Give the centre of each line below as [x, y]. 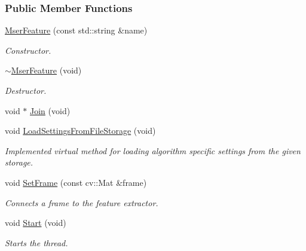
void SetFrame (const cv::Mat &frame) [76, 182]
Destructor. [26, 90]
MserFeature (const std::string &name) [76, 30]
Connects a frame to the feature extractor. [82, 202]
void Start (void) [36, 223]
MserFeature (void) [46, 70]
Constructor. [28, 50]
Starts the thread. [36, 242]
